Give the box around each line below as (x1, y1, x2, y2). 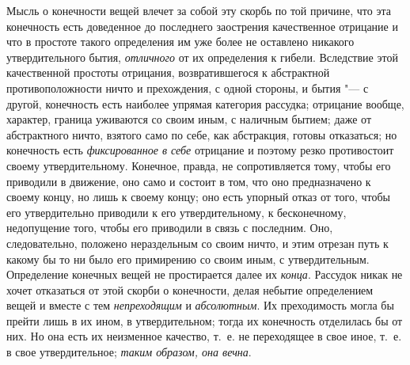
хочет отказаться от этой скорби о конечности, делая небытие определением (6, 281, 374, 298)
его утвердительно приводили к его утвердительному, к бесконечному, (6, 203, 347, 220)
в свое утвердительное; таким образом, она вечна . (6, 344, 252, 360)
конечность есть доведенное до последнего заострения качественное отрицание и (6, 17, 398, 34)
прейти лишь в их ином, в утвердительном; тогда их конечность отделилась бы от (6, 312, 403, 329)
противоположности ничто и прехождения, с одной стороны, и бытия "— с (6, 79, 369, 96)
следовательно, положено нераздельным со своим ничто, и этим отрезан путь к (6, 234, 389, 251)
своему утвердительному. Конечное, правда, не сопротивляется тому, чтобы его (6, 157, 391, 173)
